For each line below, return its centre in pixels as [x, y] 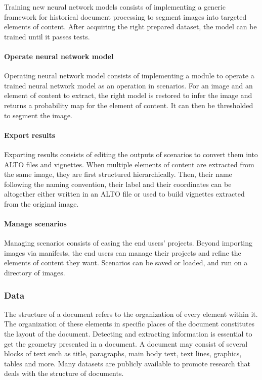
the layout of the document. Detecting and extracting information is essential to [128, 334]
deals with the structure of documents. [64, 373]
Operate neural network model [59, 56]
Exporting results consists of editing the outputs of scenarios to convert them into [131, 154]
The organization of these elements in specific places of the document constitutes [129, 324]
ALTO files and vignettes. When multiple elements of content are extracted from [129, 164]
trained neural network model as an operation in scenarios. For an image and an [128, 85]
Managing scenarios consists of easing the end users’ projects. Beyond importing [128, 243]
